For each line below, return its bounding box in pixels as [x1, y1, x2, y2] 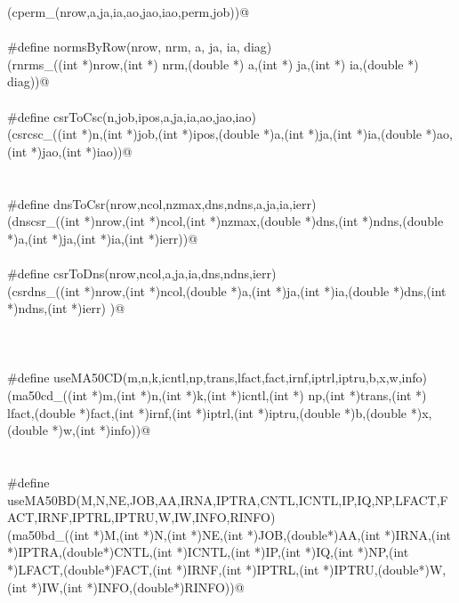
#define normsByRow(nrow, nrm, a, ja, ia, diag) [7, 37, 272, 56]
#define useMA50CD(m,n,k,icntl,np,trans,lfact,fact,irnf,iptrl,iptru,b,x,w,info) [7, 368, 427, 387]
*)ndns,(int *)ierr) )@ [7, 299, 125, 318]
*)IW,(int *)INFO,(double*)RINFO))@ [30, 577, 245, 596]
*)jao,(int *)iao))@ [30, 141, 133, 160]
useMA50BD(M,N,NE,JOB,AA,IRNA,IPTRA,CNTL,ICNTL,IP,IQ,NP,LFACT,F [7, 490, 448, 509]
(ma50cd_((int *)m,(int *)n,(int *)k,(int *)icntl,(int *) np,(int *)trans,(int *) [7, 386, 427, 405]
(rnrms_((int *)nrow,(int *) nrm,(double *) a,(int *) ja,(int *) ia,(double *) [7, 54, 419, 73]
